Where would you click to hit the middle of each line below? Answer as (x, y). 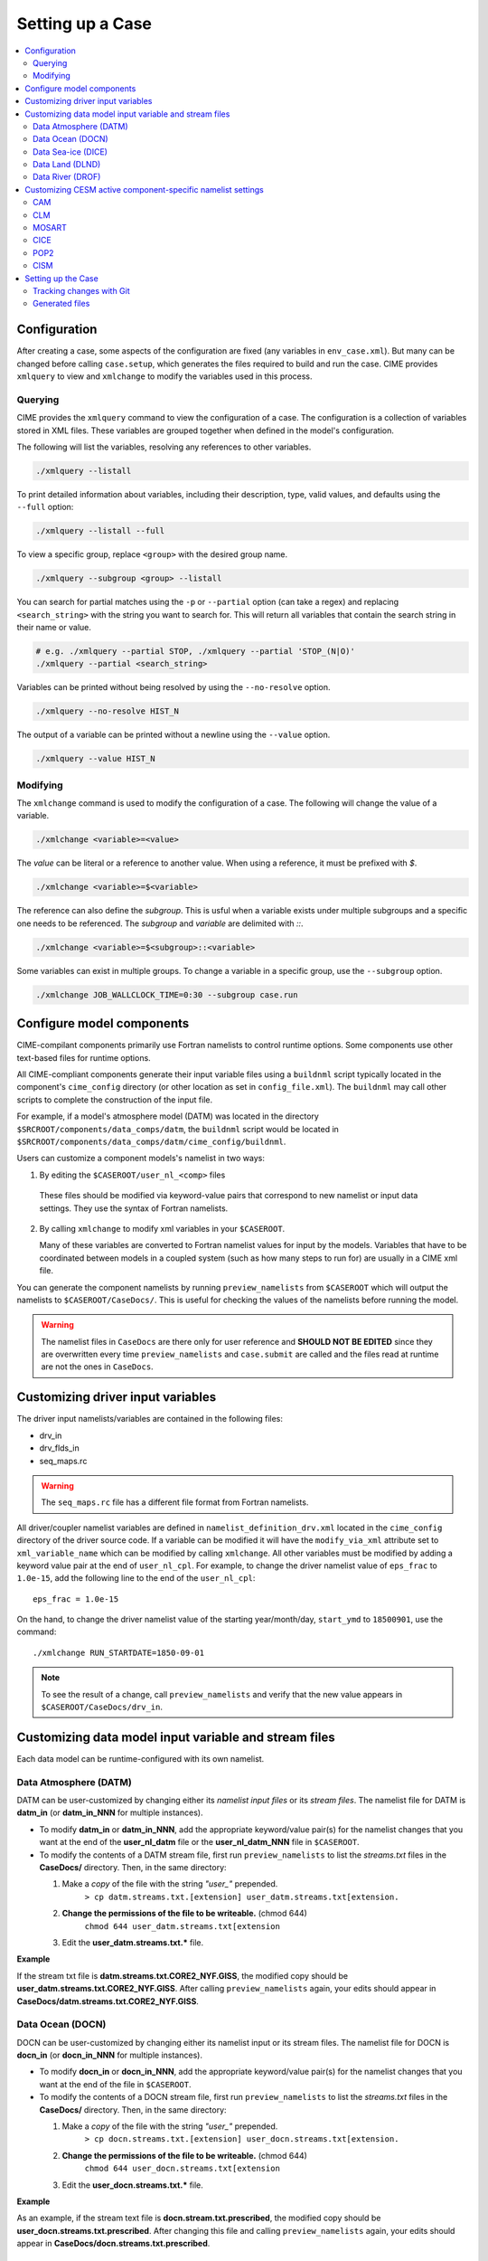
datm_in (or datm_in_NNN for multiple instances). (110, 1812)
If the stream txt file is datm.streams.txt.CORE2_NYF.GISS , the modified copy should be (182, 1975)
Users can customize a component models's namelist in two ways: (141, 1159)
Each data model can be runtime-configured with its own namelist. (141, 1758)
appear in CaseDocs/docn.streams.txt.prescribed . (113, 2244)
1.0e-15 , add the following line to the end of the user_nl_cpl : (136, 1578)
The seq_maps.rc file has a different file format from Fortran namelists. (175, 1502)
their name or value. (54, 628)
